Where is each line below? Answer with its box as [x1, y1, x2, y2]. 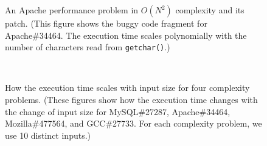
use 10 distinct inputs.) [5, 128, 91, 141]
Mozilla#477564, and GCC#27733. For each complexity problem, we [5, 117, 262, 130]
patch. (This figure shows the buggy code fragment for [5, 17, 207, 29]
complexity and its [175, 4, 244, 16]
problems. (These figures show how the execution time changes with [5, 93, 258, 106]
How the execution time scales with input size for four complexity [5, 81, 250, 94]
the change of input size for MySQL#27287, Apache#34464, [5, 105, 231, 118]
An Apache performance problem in [5, 4, 139, 16]
